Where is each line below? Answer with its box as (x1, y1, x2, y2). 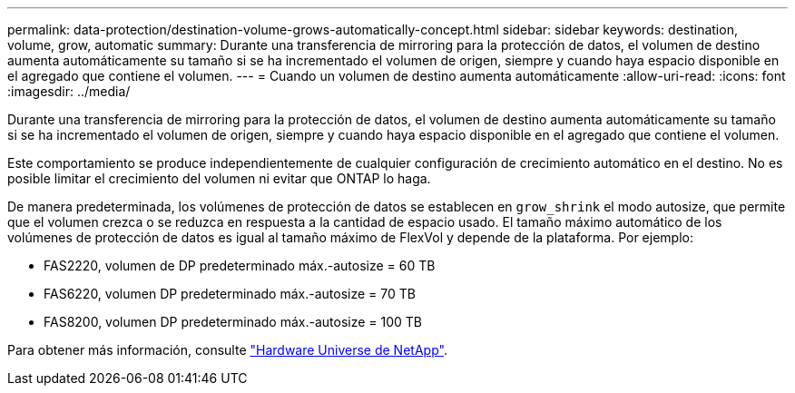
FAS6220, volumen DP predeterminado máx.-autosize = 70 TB (44, 286, 416, 301)
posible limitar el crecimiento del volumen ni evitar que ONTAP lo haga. (7, 171, 431, 186)
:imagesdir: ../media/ (7, 84, 131, 99)
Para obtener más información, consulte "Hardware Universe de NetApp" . (7, 342, 447, 358)
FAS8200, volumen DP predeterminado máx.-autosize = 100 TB (44, 314, 422, 329)
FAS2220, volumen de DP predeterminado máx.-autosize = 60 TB (44, 258, 436, 273)
